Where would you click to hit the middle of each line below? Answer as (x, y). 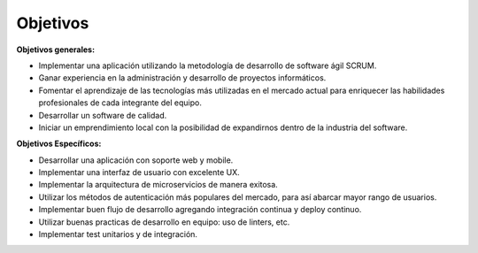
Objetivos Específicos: (59, 144)
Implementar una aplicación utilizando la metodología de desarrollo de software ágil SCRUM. (208, 65)
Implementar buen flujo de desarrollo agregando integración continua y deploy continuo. (200, 210)
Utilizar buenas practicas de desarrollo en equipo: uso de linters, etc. (164, 222)
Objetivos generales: (56, 50)
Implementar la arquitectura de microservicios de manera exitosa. (158, 185)
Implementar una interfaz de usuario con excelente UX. (139, 172)
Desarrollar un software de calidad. (103, 115)
